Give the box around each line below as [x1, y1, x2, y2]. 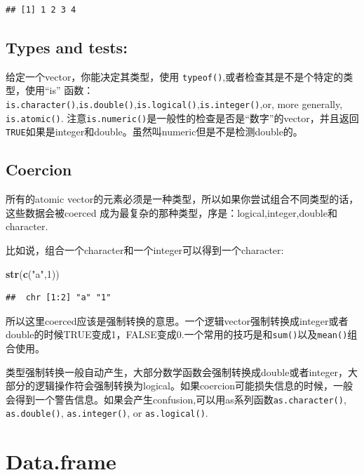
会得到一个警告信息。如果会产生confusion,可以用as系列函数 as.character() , [6, 392, 346, 406]
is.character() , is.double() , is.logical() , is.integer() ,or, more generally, [6, 97, 343, 112]
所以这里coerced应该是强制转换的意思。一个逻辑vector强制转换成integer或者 [6, 313, 349, 328]
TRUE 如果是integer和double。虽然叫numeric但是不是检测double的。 [6, 124, 303, 139]
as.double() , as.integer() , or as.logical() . [6, 406, 208, 420]
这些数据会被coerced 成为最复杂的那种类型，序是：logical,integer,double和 [6, 205, 337, 220]
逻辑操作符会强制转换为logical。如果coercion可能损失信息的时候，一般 [34, 378, 353, 393]
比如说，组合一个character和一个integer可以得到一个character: [6, 243, 284, 257]
